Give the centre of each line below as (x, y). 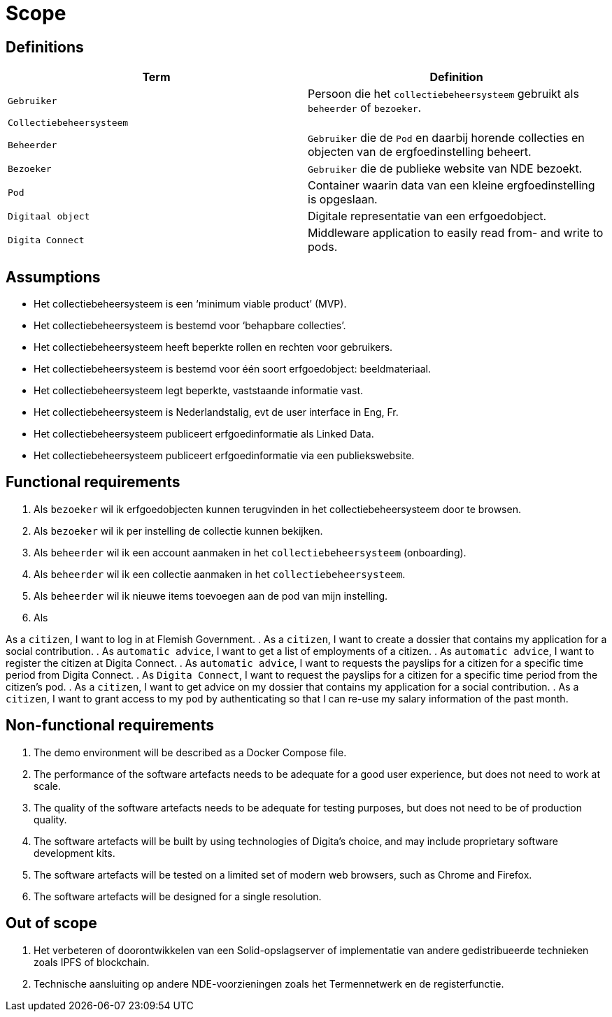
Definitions (45, 47)
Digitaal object (49, 216)
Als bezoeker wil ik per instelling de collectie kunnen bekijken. (178, 531)
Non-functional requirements (110, 726)
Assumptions (53, 277)
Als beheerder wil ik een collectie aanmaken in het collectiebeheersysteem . (220, 574)
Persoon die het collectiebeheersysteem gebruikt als (443, 94)
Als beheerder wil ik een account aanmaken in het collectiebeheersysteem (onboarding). (250, 552)
